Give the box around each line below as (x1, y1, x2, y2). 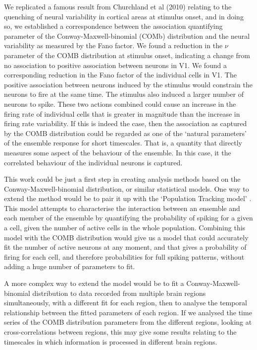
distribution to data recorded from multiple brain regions (32, 287, 206, 298)
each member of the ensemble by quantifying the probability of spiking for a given (4, 212, 253, 223)
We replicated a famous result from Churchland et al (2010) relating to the (4, 1, 232, 11)
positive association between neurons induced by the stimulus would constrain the (4, 79, 253, 89)
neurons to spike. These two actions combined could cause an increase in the (4, 98, 236, 109)
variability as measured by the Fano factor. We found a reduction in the (4, 40, 223, 51)
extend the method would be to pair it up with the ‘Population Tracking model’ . (4, 193, 252, 204)
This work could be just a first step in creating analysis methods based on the (4, 174, 241, 184)
